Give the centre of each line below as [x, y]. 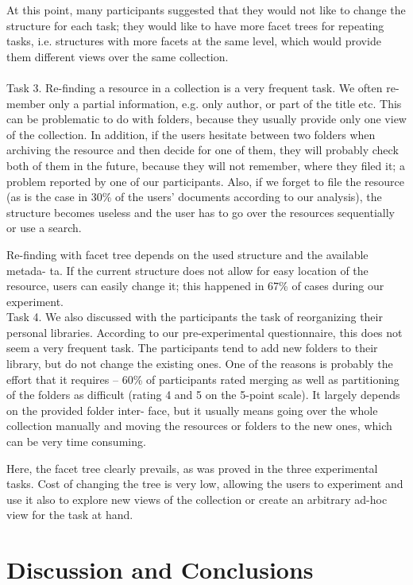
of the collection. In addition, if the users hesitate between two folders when [191, 134]
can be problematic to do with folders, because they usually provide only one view [206, 119]
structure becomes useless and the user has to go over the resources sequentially [201, 212]
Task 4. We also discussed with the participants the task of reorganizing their [195, 317]
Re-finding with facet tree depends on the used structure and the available [187, 254]
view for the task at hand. [70, 515]
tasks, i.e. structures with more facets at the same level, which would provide [194, 41]
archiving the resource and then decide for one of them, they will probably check [203, 150]
